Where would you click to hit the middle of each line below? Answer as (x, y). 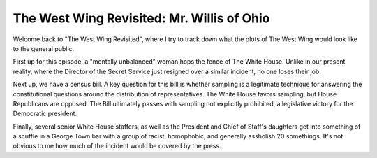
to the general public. (44, 48)
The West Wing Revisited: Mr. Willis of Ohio (141, 18)
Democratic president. (45, 114)
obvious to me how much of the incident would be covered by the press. (117, 146)
